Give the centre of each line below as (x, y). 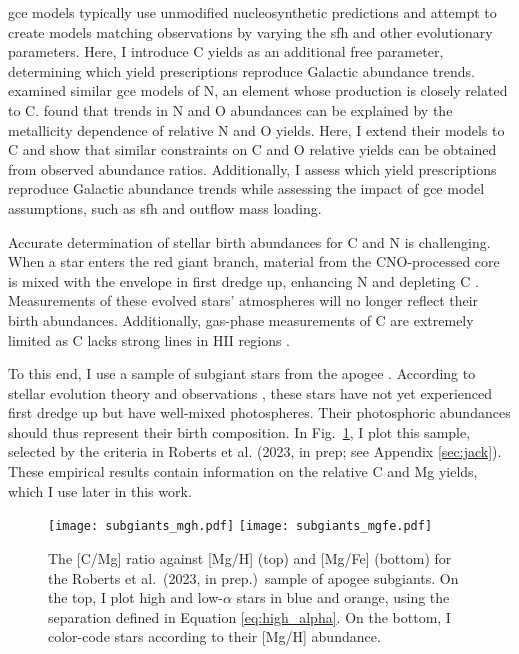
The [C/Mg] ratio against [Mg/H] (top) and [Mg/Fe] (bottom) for (250, 557)
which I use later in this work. (100, 490)
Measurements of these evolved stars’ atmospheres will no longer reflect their (243, 300)
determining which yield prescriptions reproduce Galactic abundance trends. (241, 70)
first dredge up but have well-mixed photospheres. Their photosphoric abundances (259, 412)
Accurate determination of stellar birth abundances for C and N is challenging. (249, 241)
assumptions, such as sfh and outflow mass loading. (165, 207)
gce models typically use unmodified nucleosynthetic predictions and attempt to (252, 12)
